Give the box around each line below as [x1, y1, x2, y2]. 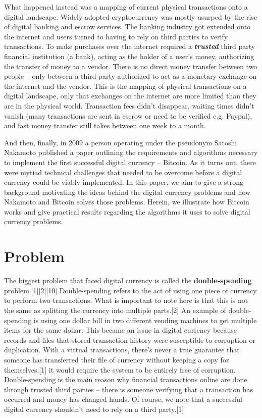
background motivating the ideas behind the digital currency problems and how [4, 186, 251, 197]
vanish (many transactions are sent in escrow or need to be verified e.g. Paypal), [4, 110, 252, 121]
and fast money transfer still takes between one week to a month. [4, 120, 206, 131]
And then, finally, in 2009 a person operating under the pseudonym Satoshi [4, 137, 237, 147]
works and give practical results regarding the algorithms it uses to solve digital [4, 206, 250, 217]
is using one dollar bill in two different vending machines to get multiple [33, 315, 257, 325]
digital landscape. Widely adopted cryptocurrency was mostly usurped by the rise [4, 11, 257, 22]
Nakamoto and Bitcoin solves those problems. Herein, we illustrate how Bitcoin [4, 196, 249, 207]
